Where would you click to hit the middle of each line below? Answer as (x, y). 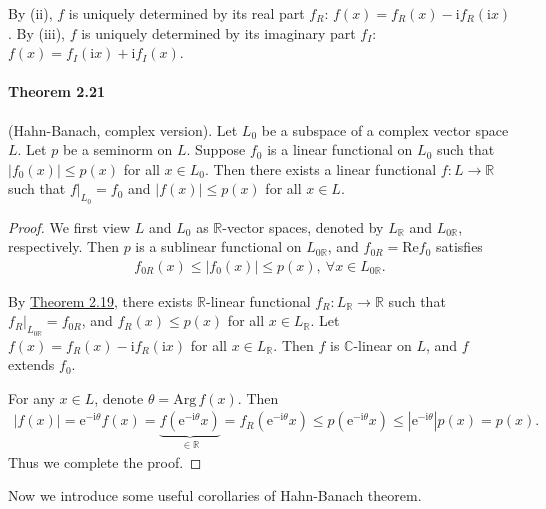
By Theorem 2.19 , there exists (100, 300)
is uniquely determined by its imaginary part (218, 32)
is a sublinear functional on (218, 246)
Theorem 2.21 (56, 91)
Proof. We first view (69, 226)
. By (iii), (36, 32)
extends (31, 364)
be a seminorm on (117, 149)
